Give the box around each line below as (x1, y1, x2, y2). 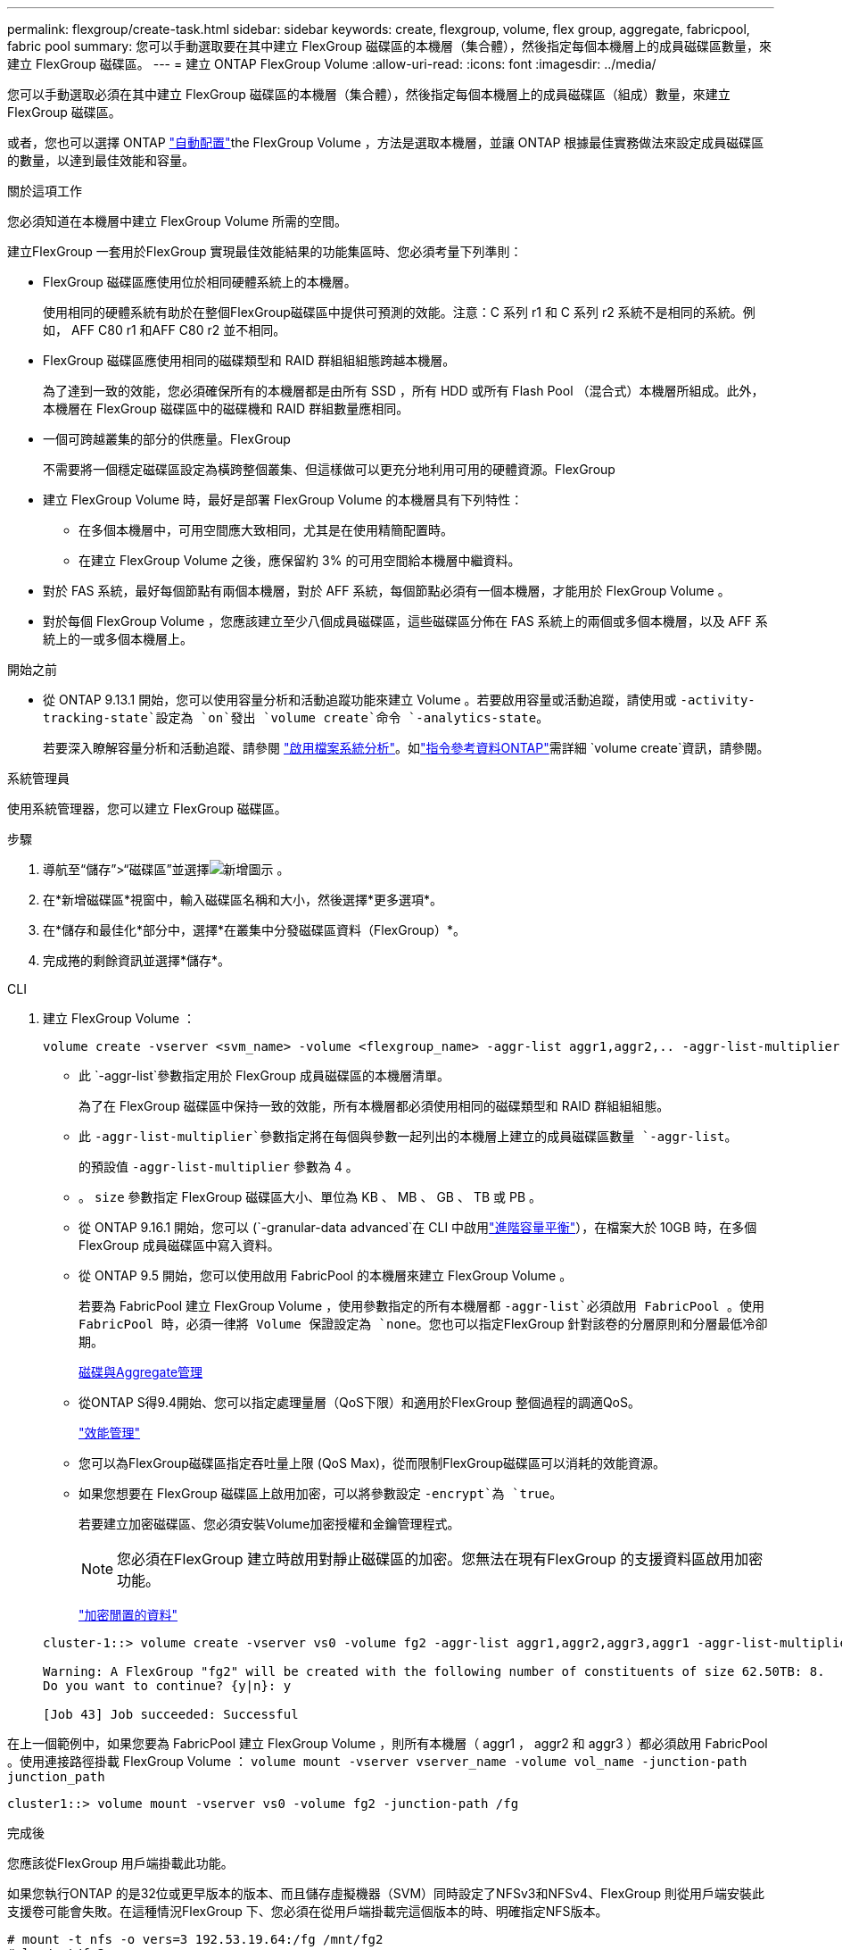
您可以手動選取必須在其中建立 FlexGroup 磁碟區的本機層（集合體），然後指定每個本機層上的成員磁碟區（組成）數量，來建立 (7, 87, 731, 102)
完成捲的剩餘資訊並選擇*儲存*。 (43, 953, 231, 968)
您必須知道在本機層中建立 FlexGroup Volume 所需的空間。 (7, 213, 348, 229)
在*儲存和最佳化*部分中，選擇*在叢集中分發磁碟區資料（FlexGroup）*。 (43, 922, 466, 937)
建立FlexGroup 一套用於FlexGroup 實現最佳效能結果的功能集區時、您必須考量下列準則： (7, 244, 523, 259)
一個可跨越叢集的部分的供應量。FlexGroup (43, 431, 291, 446)
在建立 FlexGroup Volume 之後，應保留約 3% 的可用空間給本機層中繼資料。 (78, 553, 521, 568)
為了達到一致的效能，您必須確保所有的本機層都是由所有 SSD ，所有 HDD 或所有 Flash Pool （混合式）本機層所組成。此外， (43, 383, 764, 398)
